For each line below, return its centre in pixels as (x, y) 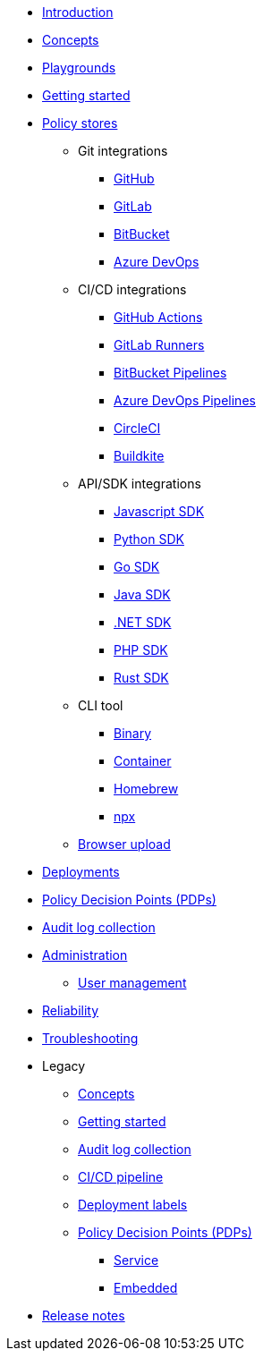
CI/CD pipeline (121, 1177)
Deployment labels (133, 1205)
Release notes (84, 1316)
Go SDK (137, 567)
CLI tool (101, 705)
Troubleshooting (90, 1038)
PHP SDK (141, 650)
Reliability (71, 1010)
